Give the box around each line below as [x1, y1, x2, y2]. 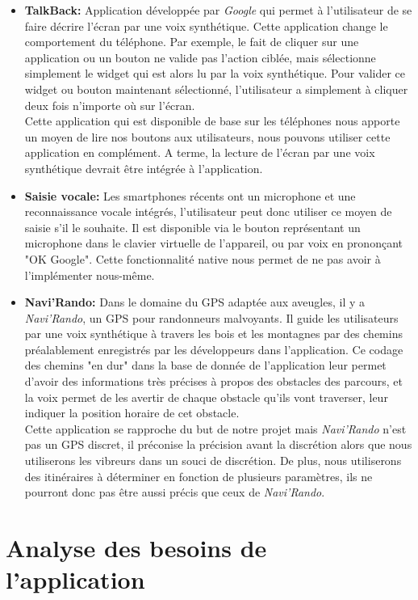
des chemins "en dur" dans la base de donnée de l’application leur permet [24, 357, 387, 374]
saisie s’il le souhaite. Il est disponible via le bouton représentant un [24, 218, 361, 235]
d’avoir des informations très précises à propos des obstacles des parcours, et [24, 373, 403, 390]
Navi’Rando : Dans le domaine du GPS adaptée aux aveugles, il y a [24, 294, 366, 311]
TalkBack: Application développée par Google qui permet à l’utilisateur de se [24, 2, 412, 18]
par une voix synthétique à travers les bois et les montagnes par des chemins [24, 325, 403, 342]
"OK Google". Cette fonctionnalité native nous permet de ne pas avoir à [24, 250, 381, 267]
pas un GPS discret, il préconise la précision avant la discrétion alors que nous [24, 436, 412, 453]
